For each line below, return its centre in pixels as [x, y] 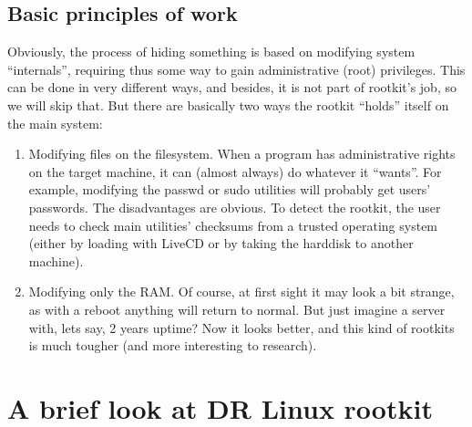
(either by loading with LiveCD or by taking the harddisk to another [221, 243]
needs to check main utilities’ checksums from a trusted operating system [233, 225]
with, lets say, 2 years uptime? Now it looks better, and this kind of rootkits [241, 327]
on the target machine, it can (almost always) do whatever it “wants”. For [235, 171]
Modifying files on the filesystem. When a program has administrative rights [242, 154]
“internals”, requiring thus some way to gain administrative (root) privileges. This [236, 69]
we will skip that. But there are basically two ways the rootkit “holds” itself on [228, 104]
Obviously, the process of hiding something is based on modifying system [211, 52]
